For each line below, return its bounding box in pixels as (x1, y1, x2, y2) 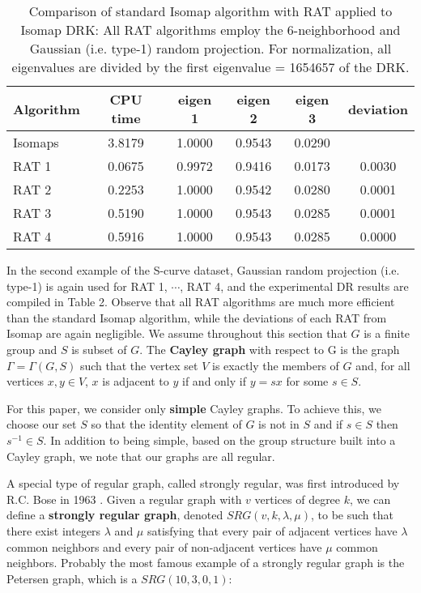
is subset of (71, 340, 127, 357)
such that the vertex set (79, 356, 198, 373)
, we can (350, 490, 391, 507)
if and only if (182, 373, 246, 390)
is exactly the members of (211, 356, 339, 373)
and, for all (355, 356, 410, 373)
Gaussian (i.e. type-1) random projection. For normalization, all (29, 39, 392, 58)
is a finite (364, 325, 410, 342)
